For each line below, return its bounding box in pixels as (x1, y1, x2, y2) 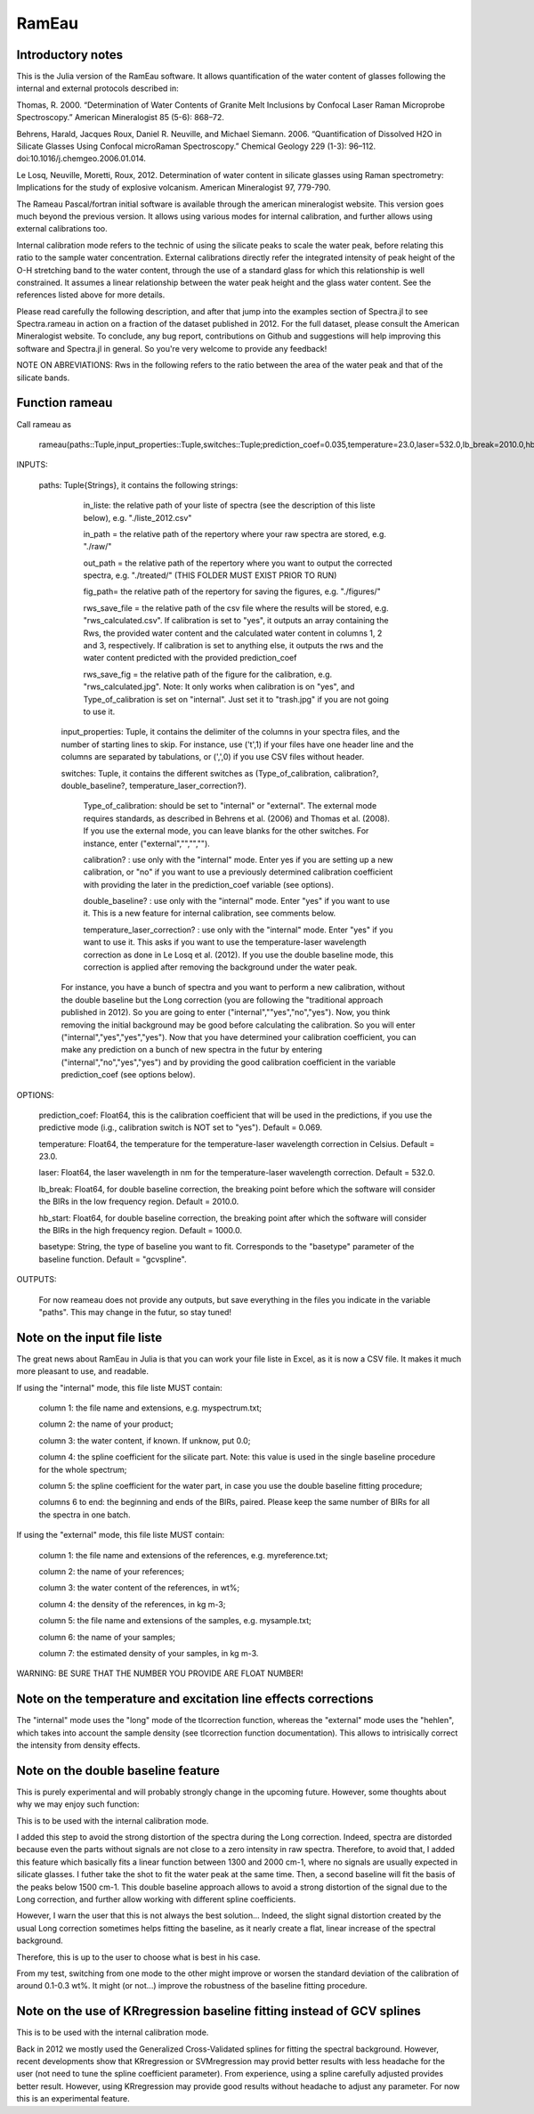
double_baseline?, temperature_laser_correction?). (61, 780, 247, 791)
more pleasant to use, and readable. (16, 1366, 149, 1377)
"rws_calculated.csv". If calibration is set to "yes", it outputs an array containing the (83, 615, 389, 626)
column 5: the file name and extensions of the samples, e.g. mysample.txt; (38, 1615, 311, 1626)
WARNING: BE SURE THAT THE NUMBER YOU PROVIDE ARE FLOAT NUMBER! (16, 1668, 303, 1679)
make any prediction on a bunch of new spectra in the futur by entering (61, 1045, 323, 1055)
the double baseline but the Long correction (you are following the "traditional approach (61, 994, 384, 1005)
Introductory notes (16, 47, 124, 62)
